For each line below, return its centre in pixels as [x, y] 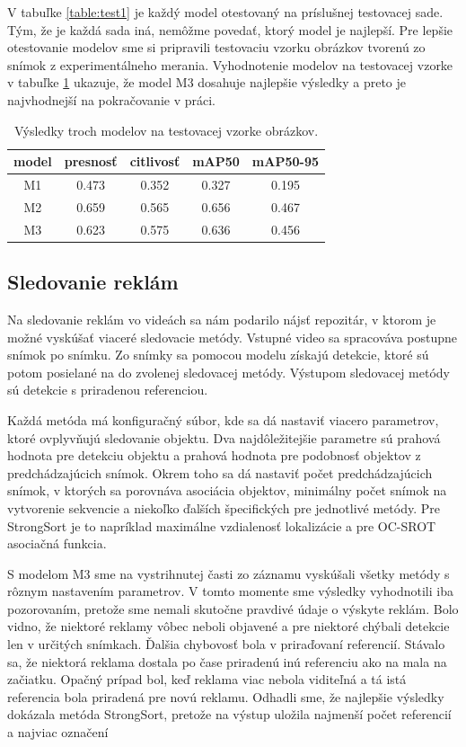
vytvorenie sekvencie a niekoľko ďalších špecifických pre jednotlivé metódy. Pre [224, 507]
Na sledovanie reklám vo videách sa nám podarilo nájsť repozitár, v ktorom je [222, 319]
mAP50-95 [286, 161]
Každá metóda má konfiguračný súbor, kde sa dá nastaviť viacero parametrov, [223, 419]
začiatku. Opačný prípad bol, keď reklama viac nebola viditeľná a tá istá [207, 679]
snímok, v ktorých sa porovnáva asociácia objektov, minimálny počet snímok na [227, 490]
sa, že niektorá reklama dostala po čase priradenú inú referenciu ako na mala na [227, 661]
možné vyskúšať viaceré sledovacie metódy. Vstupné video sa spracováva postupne [233, 337]
